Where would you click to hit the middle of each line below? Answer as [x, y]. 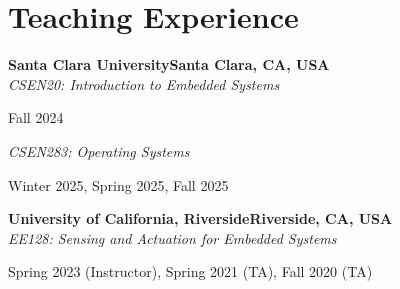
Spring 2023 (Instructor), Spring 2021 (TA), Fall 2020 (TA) [190, 271]
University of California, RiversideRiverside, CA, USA [200, 218]
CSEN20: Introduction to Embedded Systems [144, 83]
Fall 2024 [36, 117]
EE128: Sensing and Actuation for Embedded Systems [172, 237]
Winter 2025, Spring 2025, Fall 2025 [118, 184]
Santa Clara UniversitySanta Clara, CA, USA [169, 64]
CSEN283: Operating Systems [99, 150]
